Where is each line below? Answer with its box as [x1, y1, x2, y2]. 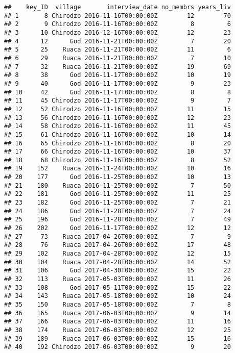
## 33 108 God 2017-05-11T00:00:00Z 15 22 [4, 284, 231, 291]
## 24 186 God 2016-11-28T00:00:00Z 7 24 [4, 207, 231, 215]
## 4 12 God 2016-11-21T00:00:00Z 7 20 [4, 37, 231, 45]
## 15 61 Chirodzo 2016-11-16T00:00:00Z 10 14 [4, 131, 231, 138]
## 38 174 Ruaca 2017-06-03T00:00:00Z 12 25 [4, 326, 231, 334]
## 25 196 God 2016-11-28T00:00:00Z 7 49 [4, 216, 231, 223]
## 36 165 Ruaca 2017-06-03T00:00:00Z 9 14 [4, 309, 231, 317]
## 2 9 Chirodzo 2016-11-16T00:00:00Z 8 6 [4, 20, 231, 28]
